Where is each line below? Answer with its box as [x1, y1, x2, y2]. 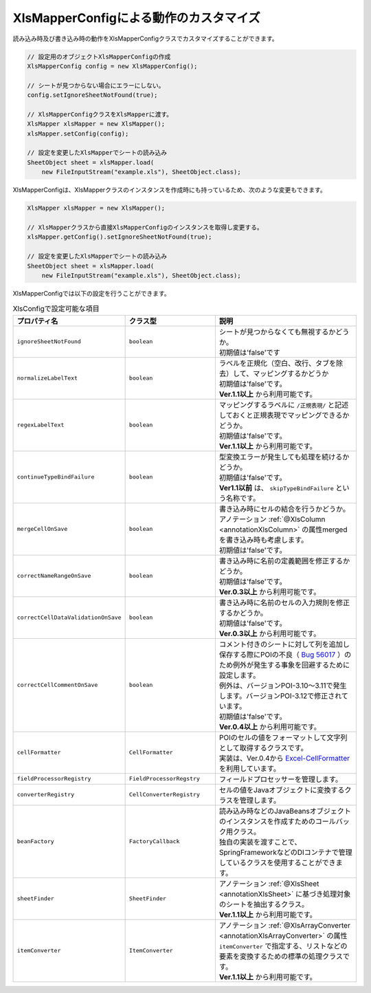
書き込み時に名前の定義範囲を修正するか [218, 556, 350, 565]
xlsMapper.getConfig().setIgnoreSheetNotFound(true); [27, 233, 212, 241]
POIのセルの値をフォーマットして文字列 [218, 732, 348, 742]
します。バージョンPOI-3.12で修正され [218, 691, 342, 701]
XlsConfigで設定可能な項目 [12, 304, 100, 314]
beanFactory [16, 838, 54, 845]
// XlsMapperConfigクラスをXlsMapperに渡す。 [27, 110, 173, 118]
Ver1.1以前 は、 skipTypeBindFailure [218, 483, 334, 492]
